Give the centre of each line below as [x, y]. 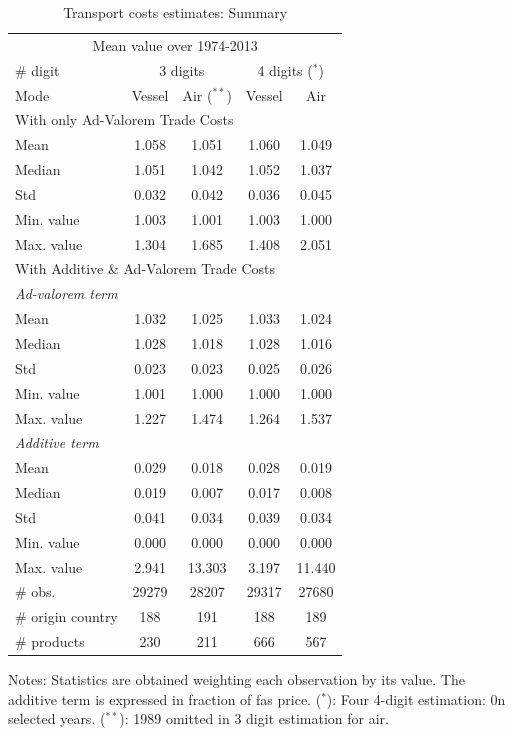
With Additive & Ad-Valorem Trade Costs [145, 268]
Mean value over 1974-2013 [175, 44]
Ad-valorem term [66, 293]
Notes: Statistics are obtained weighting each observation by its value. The [236, 679]
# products [50, 641]
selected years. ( [57, 718]
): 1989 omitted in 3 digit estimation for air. [254, 718]
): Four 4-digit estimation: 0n [416, 698]
